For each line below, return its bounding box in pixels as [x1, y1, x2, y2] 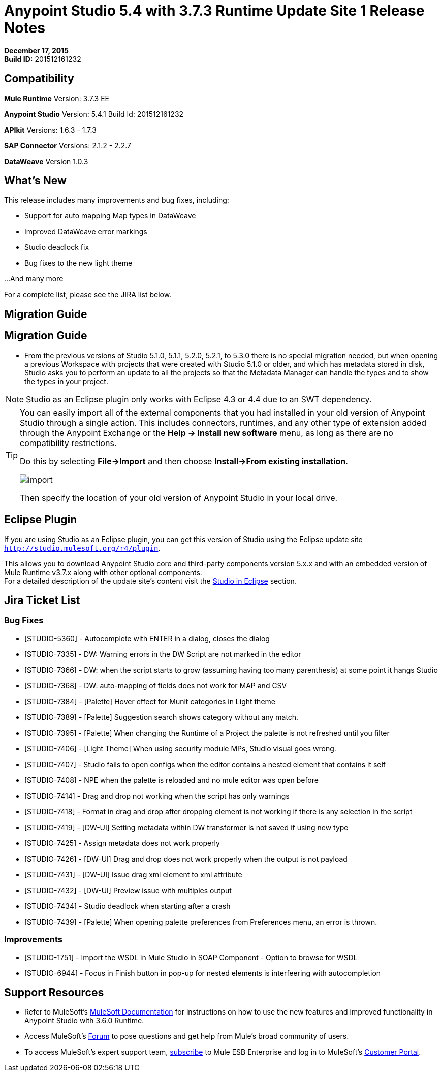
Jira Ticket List [4, 593, 80, 607]
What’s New [4, 174, 67, 187]
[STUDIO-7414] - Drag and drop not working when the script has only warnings [24, 791, 290, 800]
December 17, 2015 [4, 46, 69, 55]
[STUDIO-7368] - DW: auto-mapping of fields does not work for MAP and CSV [24, 681, 287, 690]
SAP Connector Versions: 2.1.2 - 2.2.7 [4, 141, 131, 150]
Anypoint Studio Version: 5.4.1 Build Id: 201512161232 [4, 109, 184, 118]
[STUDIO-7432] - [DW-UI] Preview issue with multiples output [24, 885, 232, 895]
